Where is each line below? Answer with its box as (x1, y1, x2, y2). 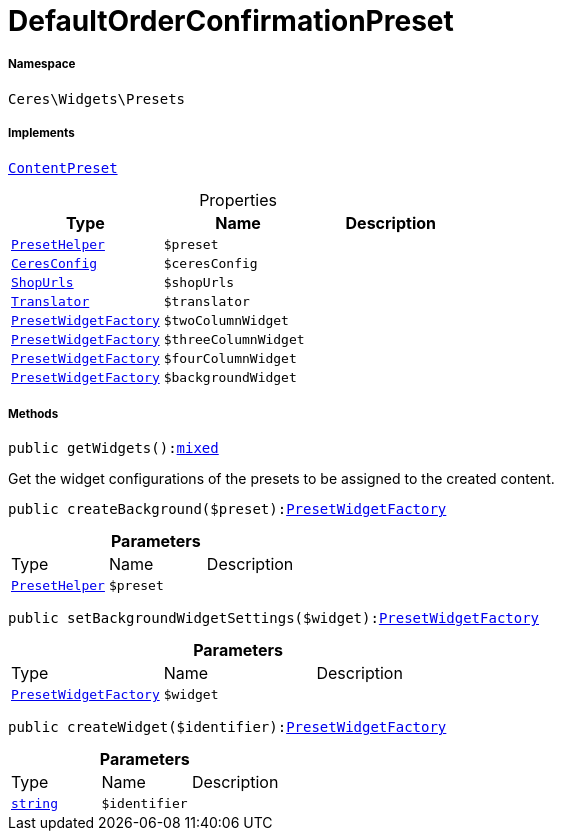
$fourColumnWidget (163, 350, 297, 366)
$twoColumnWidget (163, 312, 289, 328)
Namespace (8, 57, 76, 72)
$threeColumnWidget (163, 331, 305, 347)
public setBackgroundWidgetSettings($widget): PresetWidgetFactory (8, 610, 540, 627)
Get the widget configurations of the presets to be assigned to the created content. (8, 470, 555, 488)
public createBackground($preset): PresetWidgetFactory (8, 501, 447, 518)
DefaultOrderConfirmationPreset (8, 4, 454, 38)
